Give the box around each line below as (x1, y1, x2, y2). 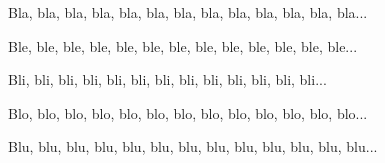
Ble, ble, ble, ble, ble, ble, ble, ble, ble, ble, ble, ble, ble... (8, 35, 358, 56)
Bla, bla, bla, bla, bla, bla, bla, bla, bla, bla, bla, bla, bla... (8, 2, 368, 22)
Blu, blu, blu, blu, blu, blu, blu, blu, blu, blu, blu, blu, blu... (8, 136, 378, 157)
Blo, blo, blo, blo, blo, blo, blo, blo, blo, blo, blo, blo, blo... (8, 102, 368, 123)
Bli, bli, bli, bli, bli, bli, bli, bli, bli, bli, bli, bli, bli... (8, 69, 327, 90)
